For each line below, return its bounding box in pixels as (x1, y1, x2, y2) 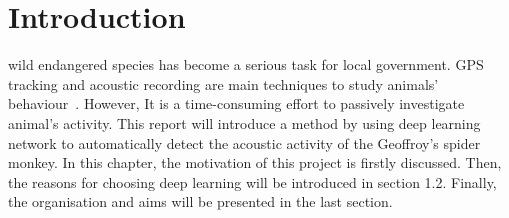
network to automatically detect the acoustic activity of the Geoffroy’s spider (8, 132, 481, 153)
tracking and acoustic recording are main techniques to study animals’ (8, 73, 439, 94)
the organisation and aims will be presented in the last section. (8, 191, 393, 212)
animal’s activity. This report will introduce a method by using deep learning (8, 112, 481, 133)
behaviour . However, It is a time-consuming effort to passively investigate (8, 93, 465, 114)
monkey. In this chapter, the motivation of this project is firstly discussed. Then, (8, 152, 502, 173)
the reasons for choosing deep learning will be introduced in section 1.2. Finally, (8, 171, 497, 192)
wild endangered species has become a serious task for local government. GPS (8, 54, 484, 75)
